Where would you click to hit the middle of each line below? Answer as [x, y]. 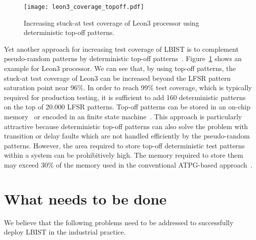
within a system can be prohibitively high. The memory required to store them [124, 155]
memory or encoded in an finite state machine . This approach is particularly [123, 116]
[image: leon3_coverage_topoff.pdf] [84, 7]
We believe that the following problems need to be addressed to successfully [119, 222]
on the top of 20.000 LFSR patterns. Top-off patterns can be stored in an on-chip [127, 107]
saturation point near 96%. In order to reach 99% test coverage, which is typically [128, 87]
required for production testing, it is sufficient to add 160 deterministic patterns [125, 97]
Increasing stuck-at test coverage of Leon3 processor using [111, 22]
